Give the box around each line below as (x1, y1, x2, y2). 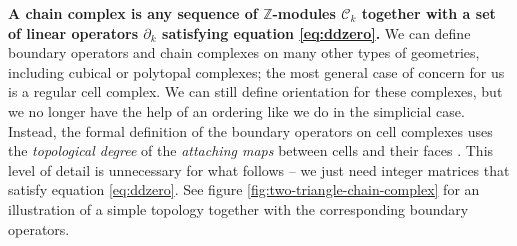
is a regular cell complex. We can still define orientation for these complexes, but (8, 81, 503, 102)
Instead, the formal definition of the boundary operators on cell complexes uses (8, 120, 493, 141)
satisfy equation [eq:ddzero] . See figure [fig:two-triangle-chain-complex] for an (8, 179, 480, 200)
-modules (272, 3, 336, 23)
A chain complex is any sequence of (8, 3, 258, 23)
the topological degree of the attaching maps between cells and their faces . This (8, 140, 494, 161)
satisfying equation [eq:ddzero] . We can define (162, 22, 471, 43)
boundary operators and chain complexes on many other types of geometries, (8, 42, 480, 63)
